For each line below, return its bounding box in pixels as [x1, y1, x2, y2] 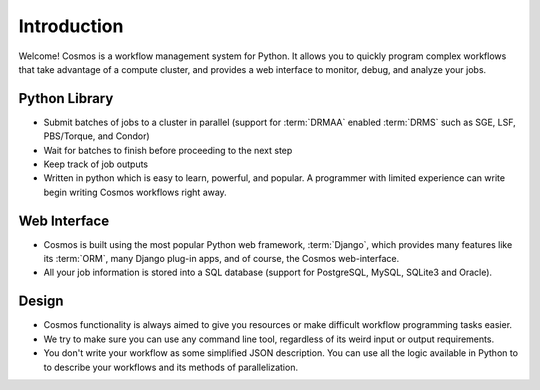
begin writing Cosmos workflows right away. [43, 186, 227, 198]
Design [18, 293, 64, 310]
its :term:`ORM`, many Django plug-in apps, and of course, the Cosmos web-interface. [43, 253, 400, 265]
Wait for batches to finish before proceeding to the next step [43, 144, 293, 156]
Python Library [18, 90, 114, 107]
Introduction [18, 15, 124, 37]
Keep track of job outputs [43, 158, 149, 170]
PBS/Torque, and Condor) [43, 130, 150, 142]
